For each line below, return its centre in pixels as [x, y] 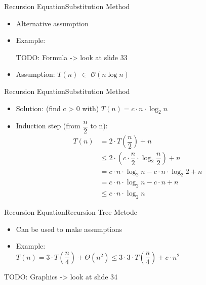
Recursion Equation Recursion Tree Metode [71, 211]
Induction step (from [48, 126]
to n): [99, 126]
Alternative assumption [52, 23]
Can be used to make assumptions [69, 229]
